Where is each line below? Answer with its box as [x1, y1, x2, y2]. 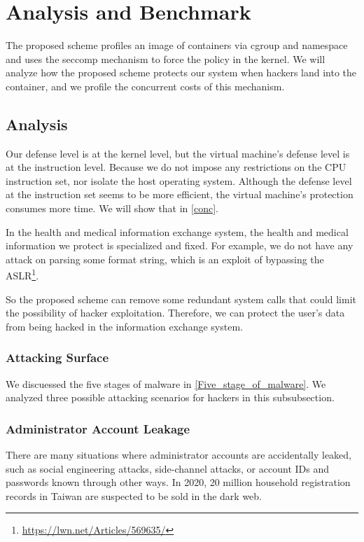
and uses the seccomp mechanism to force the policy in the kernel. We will [6, 51, 325, 66]
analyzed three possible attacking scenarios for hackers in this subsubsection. [6, 390, 335, 405]
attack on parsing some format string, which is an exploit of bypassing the [6, 251, 324, 266]
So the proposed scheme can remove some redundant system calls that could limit [6, 291, 357, 306]
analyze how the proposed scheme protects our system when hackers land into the [6, 65, 357, 80]
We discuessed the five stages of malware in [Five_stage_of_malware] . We [6, 376, 326, 391]
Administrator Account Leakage [6, 419, 190, 437]
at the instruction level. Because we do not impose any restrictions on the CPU [6, 160, 346, 174]
